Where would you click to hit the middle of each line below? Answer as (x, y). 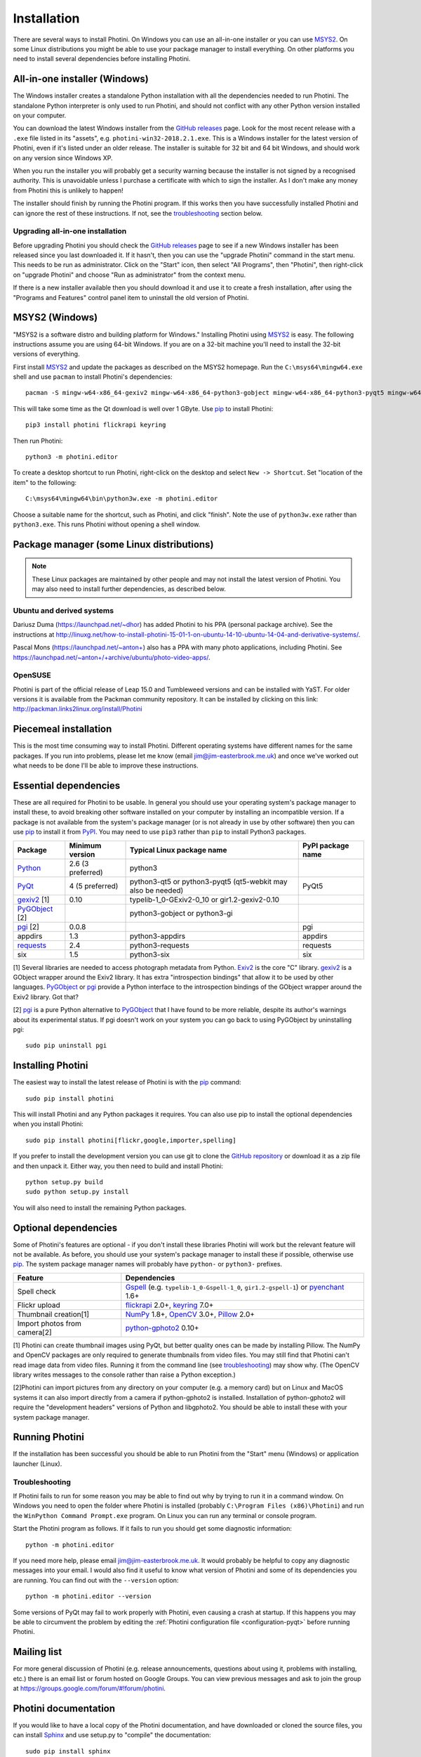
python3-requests (159, 945)
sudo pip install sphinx (68, 1751)
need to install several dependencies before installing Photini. (102, 59)
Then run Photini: (38, 441)
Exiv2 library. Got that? (46, 997)
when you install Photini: (48, 1124)
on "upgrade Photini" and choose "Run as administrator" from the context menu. (129, 275)
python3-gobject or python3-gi (181, 913)
